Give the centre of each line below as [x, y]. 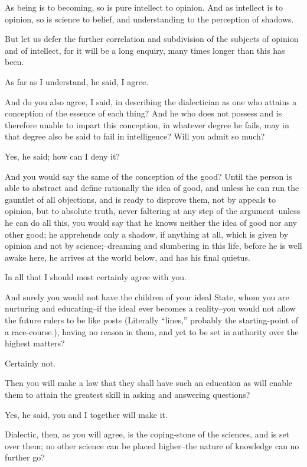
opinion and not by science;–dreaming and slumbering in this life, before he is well [153, 246]
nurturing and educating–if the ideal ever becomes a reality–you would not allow [150, 308]
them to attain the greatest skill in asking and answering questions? [128, 395]
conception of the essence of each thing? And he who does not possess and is [143, 113]
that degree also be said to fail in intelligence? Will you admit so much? [135, 136]
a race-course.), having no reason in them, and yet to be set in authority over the [152, 331]
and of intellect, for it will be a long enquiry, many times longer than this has [145, 50]
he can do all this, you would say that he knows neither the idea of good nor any [151, 222]
